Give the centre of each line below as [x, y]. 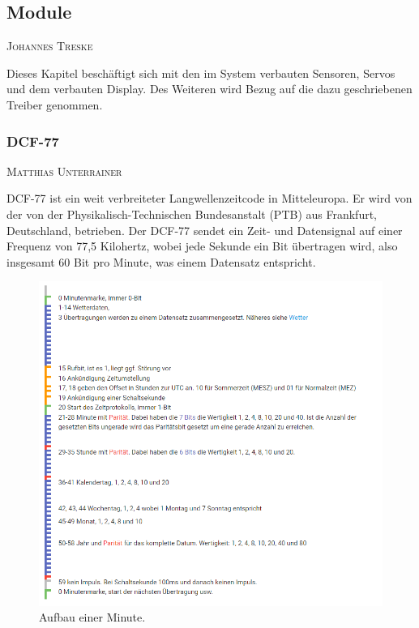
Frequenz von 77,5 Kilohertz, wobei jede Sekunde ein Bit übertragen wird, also [202, 246]
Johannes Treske [50, 46]
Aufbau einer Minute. [92, 617]
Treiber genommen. [55, 104]
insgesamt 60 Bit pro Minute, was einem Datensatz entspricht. [161, 261]
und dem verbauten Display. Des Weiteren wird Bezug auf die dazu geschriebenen [209, 89]
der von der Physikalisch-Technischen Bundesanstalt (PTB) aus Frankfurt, [192, 214]
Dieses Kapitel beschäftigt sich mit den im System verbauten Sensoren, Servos [201, 73]
